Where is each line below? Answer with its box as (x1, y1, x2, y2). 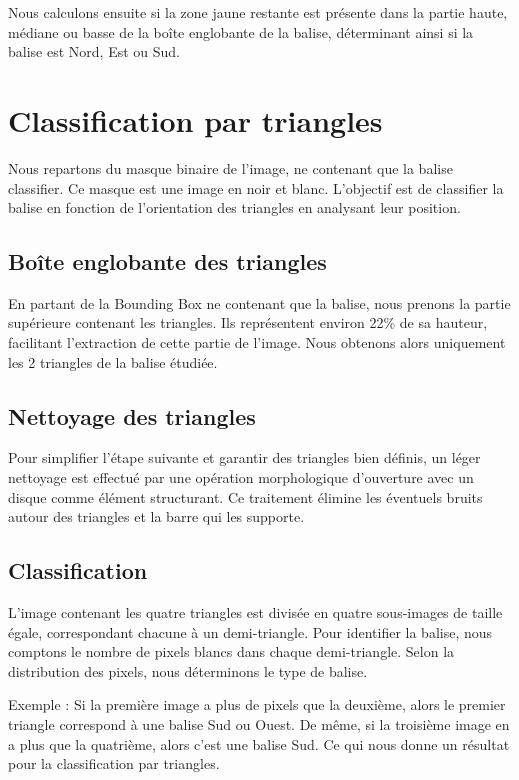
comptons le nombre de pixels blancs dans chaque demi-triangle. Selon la (8, 641, 455, 662)
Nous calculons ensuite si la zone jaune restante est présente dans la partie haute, (8, 2, 508, 22)
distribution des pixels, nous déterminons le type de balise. (8, 660, 368, 681)
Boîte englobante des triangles (8, 246, 327, 277)
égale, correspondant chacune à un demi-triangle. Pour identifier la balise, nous (8, 621, 493, 642)
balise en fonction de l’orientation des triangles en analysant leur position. (8, 197, 461, 218)
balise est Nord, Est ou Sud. (8, 41, 180, 62)
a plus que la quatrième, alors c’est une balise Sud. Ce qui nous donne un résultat (8, 733, 510, 754)
